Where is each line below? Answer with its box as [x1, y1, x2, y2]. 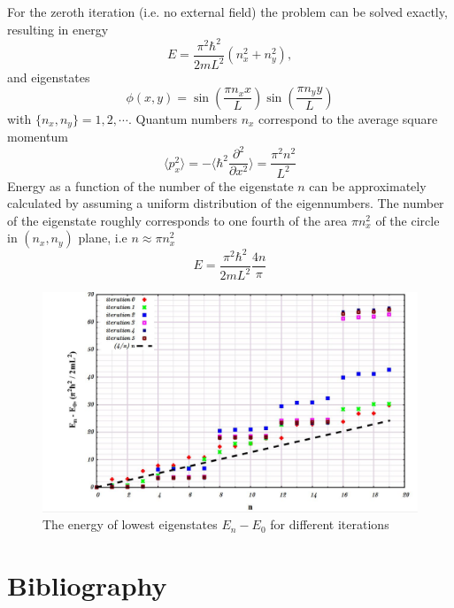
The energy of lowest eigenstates [42, 515, 218, 534]
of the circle [375, 211, 440, 229]
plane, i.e [78, 228, 127, 247]
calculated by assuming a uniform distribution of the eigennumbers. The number [7, 194, 444, 212]
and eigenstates [7, 68, 90, 87]
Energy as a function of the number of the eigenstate [7, 176, 294, 195]
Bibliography [7, 567, 167, 604]
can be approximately [309, 176, 427, 195]
